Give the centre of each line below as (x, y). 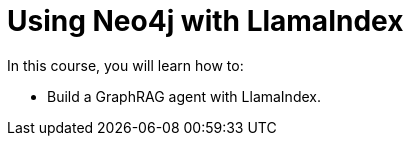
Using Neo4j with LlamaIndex (205, 21)
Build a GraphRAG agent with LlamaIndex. (184, 96)
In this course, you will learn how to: (125, 65)
